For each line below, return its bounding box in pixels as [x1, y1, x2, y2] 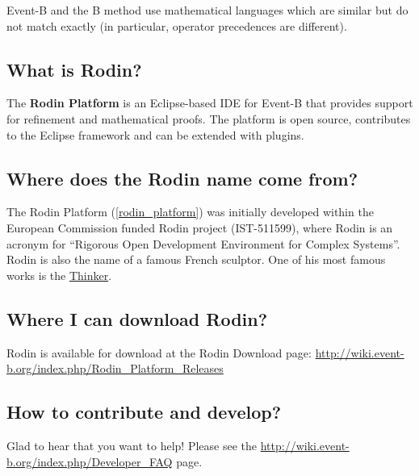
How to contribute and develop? [6, 399, 282, 424]
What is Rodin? [6, 56, 142, 81]
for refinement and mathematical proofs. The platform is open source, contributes [6, 110, 411, 127]
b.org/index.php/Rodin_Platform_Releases [6, 360, 224, 377]
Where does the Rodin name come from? [6, 165, 358, 190]
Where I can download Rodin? [6, 306, 268, 331]
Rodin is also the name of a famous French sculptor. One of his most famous [6, 251, 386, 268]
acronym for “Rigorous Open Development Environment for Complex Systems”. [6, 235, 400, 252]
